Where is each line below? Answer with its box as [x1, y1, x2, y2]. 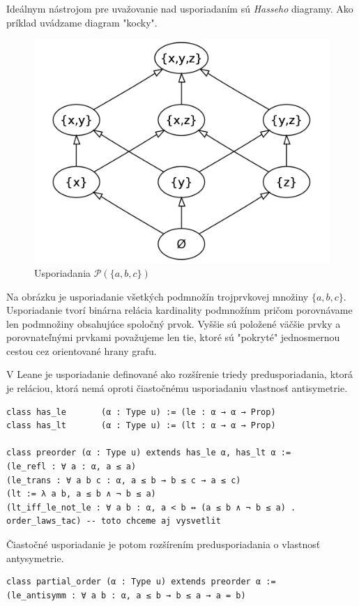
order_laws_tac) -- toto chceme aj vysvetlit [6, 516, 221, 527]
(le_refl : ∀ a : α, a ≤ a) [6, 462, 137, 472]
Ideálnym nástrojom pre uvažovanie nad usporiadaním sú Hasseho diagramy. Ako [6, 1, 353, 15]
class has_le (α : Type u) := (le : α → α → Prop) [6, 407, 276, 417]
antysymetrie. [6, 550, 64, 565]
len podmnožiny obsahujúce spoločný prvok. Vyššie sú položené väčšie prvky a [6, 316, 341, 331]
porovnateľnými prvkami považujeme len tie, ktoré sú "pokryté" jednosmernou [6, 330, 340, 344]
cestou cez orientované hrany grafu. [6, 343, 157, 358]
